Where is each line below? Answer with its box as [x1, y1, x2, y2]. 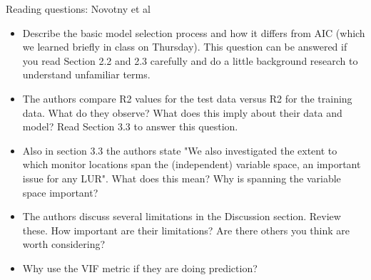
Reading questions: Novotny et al [6, 1, 151, 16]
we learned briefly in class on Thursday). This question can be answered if [22, 39, 347, 54]
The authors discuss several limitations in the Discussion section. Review [22, 209, 341, 224]
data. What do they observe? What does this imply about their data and [22, 105, 342, 120]
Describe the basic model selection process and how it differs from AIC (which [22, 25, 365, 40]
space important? [22, 185, 98, 199]
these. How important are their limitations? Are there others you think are [22, 222, 350, 237]
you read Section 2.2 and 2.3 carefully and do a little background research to [22, 53, 358, 68]
